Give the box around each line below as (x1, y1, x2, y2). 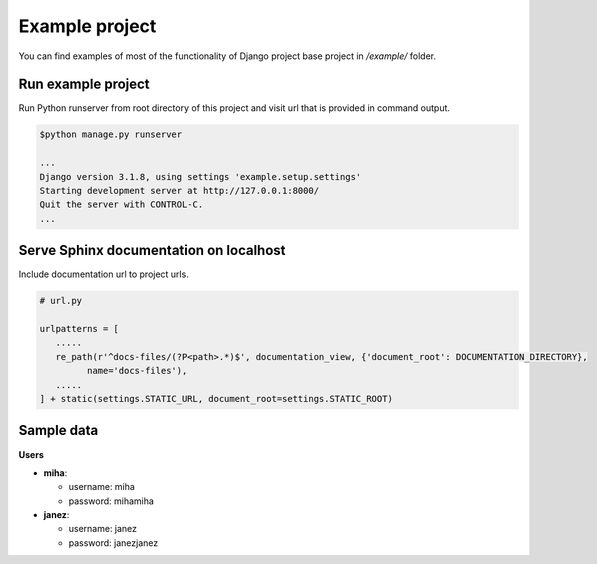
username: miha (68, 481, 135, 493)
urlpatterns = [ (39, 323, 120, 335)
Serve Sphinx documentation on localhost (18, 242, 286, 259)
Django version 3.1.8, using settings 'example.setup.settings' (39, 171, 362, 182)
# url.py (39, 295, 83, 307)
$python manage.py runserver (39, 129, 183, 140)
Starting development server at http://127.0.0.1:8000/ (39, 185, 320, 196)
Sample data (18, 422, 99, 439)
